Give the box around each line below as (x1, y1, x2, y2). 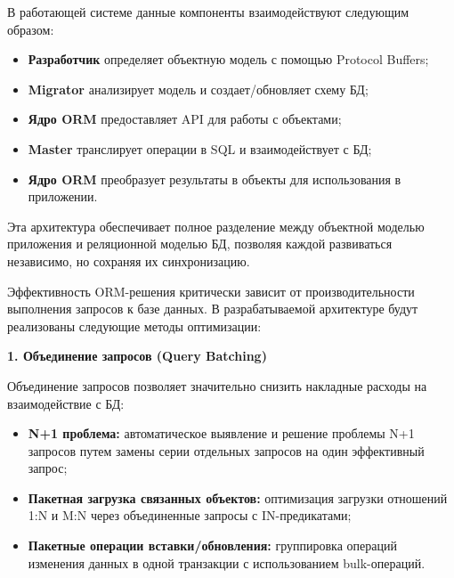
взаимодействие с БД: (7, 394, 125, 412)
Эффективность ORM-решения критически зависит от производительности (7, 281, 415, 300)
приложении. (28, 187, 98, 206)
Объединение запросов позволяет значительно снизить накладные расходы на (7, 376, 427, 395)
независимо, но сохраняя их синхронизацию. (7, 251, 250, 270)
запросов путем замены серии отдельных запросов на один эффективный (28, 441, 425, 460)
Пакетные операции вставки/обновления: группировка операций (28, 536, 397, 555)
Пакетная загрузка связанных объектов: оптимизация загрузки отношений (28, 488, 448, 507)
